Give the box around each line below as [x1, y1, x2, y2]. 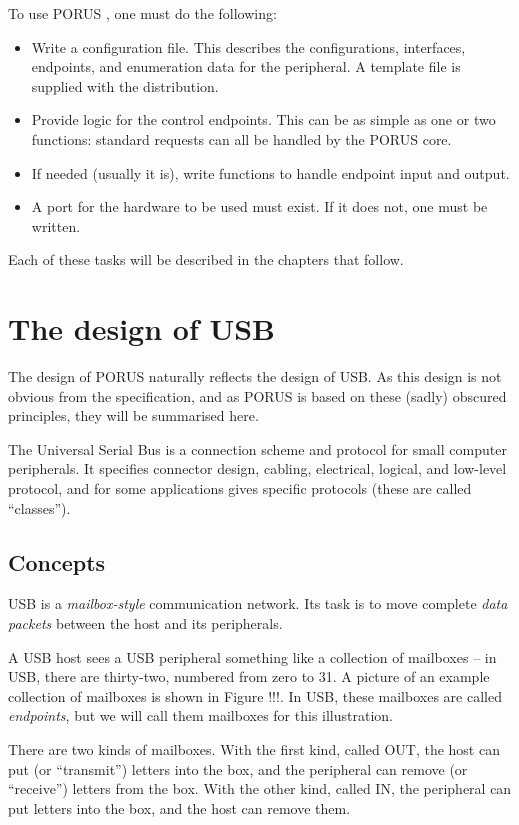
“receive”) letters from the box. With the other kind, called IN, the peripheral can [8, 778, 512, 799]
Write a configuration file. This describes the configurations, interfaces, [31, 36, 466, 57]
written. [31, 215, 81, 236]
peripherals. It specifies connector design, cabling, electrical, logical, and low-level [8, 458, 507, 479]
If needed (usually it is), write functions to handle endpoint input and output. [31, 162, 510, 183]
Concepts [8, 546, 106, 577]
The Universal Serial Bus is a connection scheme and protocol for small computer [8, 438, 507, 459]
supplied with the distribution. [31, 75, 219, 96]
